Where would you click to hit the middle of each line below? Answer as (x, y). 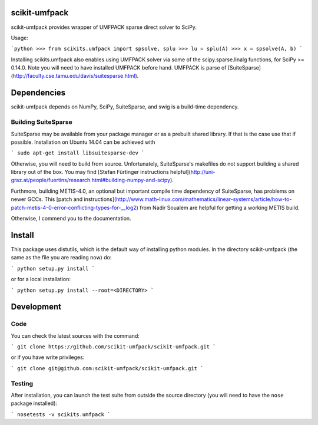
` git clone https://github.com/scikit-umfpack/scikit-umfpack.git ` (113, 347)
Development (36, 307)
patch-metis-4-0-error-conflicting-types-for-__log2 (74, 207)
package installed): (34, 403)
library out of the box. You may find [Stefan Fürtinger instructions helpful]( (101, 172)
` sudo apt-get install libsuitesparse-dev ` (78, 153)
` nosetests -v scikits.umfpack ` (61, 414)
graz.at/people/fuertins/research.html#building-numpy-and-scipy (91, 180)
